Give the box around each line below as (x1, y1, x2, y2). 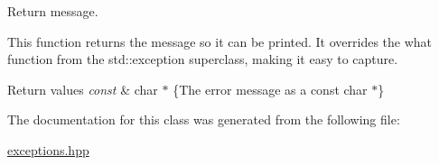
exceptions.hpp (7, 140, 89, 159)
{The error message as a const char (173, 79, 368, 98)
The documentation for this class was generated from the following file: (7, 110, 400, 129)
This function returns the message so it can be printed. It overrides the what (7, 32, 433, 50)
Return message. (7, 2, 98, 20)
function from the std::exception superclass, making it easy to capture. (7, 50, 398, 69)
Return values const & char (7, 79, 158, 98)
